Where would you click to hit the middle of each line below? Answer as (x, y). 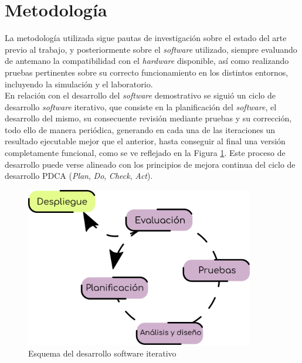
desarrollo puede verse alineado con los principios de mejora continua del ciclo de (150, 164)
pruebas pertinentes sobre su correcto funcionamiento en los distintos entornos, (147, 72)
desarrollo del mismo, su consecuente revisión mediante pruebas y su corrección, (148, 118)
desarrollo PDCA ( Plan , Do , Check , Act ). (79, 176)
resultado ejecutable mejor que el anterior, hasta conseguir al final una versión (145, 141)
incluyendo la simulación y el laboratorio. (79, 84)
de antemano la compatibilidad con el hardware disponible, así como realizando (147, 61)
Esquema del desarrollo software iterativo (102, 353)
